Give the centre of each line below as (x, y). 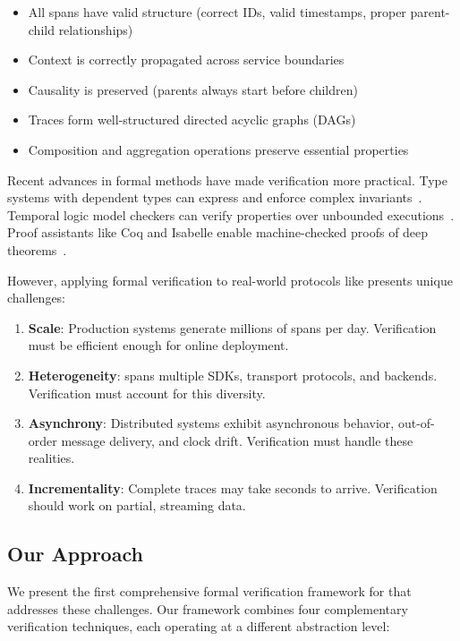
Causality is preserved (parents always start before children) (193, 89)
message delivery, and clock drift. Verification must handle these (237, 440)
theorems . (37, 249)
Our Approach (75, 554)
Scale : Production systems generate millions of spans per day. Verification (232, 327)
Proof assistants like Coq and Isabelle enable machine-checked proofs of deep (218, 232)
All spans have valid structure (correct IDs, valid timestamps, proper (217, 12)
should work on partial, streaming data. (137, 505)
